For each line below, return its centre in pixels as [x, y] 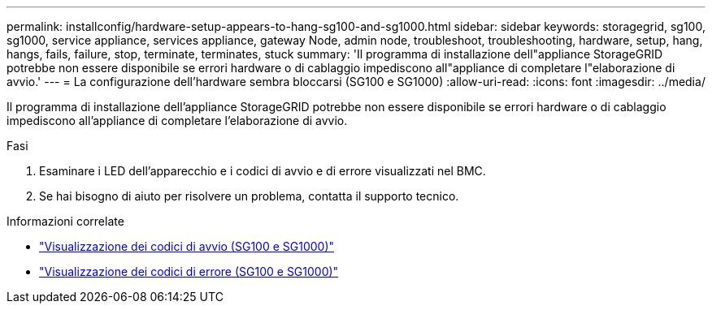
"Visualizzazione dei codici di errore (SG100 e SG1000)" [189, 271]
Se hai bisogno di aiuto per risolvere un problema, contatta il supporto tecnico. [249, 196]
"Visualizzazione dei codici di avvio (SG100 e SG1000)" [187, 246]
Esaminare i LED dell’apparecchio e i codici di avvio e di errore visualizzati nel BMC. [263, 171]
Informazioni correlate [65, 221]
